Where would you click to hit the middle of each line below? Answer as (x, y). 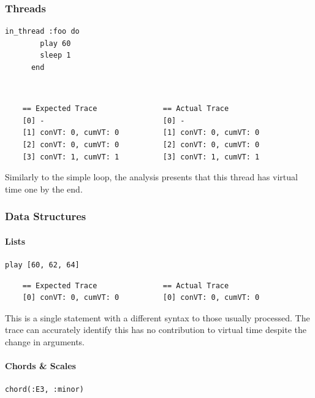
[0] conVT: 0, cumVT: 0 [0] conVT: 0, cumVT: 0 (141, 298)
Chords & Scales (40, 366)
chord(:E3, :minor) (44, 390)
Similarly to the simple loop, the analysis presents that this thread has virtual (151, 177)
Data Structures (46, 216)
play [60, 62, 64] (42, 265)
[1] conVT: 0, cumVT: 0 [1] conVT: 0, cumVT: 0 (141, 133)
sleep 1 (55, 55)
